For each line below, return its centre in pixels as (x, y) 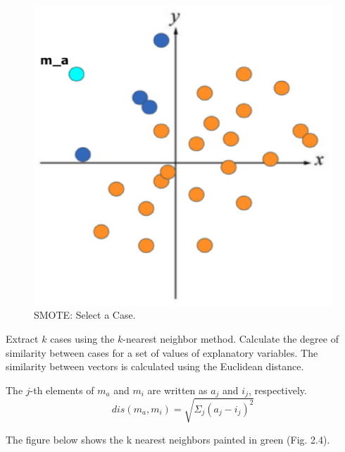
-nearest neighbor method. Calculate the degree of (231, 339)
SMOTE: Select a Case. (85, 315)
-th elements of (62, 390)
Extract (22, 339)
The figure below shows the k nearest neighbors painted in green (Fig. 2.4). (168, 439)
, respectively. (277, 390)
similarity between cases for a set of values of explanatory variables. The (162, 352)
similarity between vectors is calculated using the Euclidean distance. (155, 366)
